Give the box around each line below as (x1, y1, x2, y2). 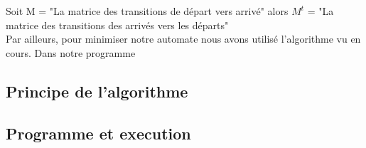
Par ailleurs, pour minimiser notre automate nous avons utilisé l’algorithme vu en (6, 31, 361, 46)
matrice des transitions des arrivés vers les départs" (6, 17, 229, 32)
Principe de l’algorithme (6, 80, 188, 102)
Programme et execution (6, 122, 191, 144)
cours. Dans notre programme (6, 45, 136, 60)
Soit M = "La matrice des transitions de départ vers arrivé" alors (6, 4, 289, 18)
